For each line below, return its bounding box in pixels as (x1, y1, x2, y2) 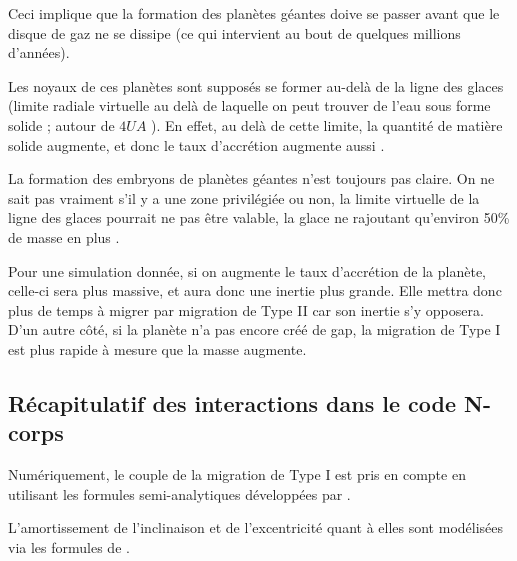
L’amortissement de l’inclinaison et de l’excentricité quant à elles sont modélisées (8, 517, 504, 538)
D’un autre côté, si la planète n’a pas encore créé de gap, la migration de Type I (8, 319, 501, 340)
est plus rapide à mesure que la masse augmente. (8, 338, 307, 359)
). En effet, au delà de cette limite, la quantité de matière (151, 114, 503, 135)
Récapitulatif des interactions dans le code (8, 387, 456, 418)
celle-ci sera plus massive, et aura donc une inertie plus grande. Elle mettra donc (8, 280, 502, 301)
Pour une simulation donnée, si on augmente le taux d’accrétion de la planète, (8, 260, 486, 281)
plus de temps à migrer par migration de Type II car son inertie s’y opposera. (8, 299, 484, 320)
